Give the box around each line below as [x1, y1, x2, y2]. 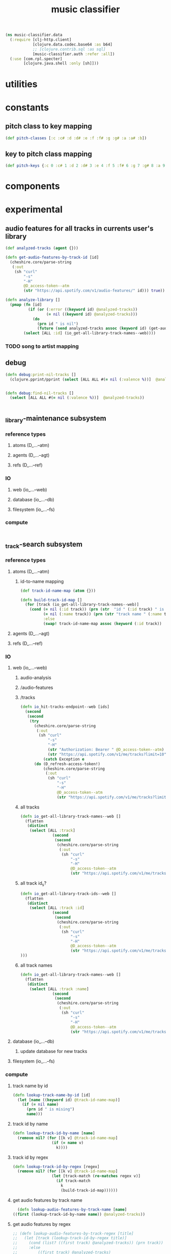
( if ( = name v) [51, 1140, 84, 1145]
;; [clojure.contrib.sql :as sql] [32, 47, 106, 52]
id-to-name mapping [20, 578, 64, 584]
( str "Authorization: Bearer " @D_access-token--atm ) [47, 747, 164, 752]
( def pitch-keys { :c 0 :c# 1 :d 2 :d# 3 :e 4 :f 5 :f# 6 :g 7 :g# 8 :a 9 [5, 163, 165, 168]
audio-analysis [20, 675, 52, 681]
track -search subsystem [5, 540, 83, 550]
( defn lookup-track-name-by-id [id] [12, 1092, 91, 1098]
